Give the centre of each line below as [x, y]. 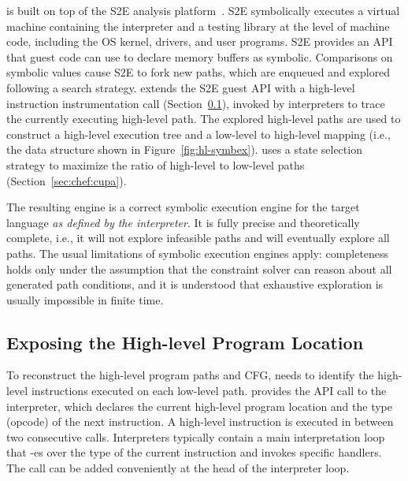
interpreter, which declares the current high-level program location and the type [200, 406]
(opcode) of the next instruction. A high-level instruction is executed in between [200, 421]
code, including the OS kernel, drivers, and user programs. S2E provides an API [200, 41]
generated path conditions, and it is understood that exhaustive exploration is [195, 284]
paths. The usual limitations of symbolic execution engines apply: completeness [198, 253]
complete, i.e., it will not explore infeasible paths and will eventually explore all [198, 238]
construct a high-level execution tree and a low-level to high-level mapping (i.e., [198, 134]
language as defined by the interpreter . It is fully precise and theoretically [183, 222]
